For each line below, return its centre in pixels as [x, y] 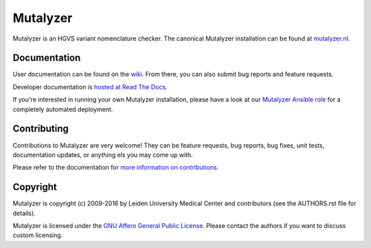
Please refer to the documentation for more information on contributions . [116, 168]
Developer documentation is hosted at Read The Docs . [90, 87]
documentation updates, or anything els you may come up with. [103, 155]
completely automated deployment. [63, 109]
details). [24, 213]
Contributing [41, 129]
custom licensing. [38, 235]
